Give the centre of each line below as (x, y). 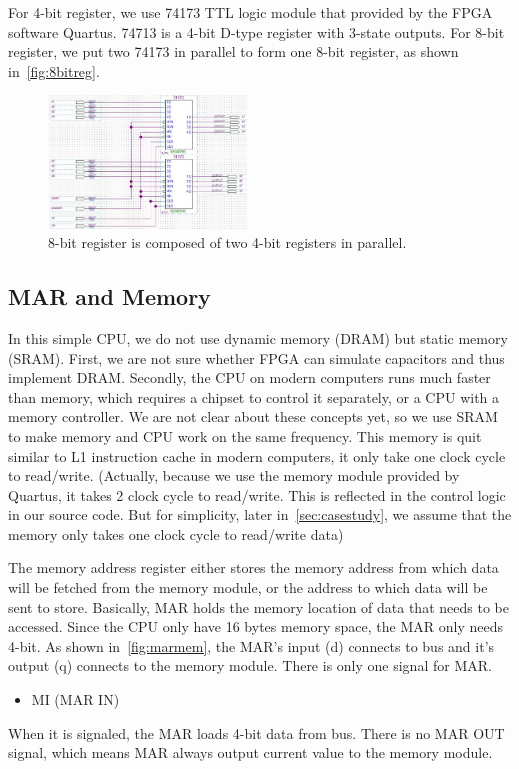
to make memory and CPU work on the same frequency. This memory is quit (245, 435)
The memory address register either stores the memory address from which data (253, 567)
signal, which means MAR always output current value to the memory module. (250, 752)
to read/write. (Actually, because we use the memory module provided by (234, 475)
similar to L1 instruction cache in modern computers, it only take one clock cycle (257, 455)
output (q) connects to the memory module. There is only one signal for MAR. (250, 665)
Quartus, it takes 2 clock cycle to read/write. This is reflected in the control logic (257, 494)
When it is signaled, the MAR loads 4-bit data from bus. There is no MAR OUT (256, 732)
